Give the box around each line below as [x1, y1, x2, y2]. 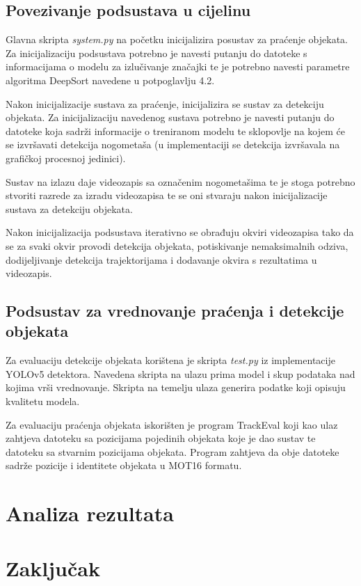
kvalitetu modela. [6, 394, 80, 409]
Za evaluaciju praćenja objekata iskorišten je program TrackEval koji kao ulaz [6, 417, 338, 431]
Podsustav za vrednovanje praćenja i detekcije [6, 300, 344, 322]
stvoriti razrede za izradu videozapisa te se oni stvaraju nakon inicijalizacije [6, 188, 328, 203]
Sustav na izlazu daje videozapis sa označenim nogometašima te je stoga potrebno [6, 174, 355, 189]
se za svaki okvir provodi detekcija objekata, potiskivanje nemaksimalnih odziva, [6, 238, 348, 253]
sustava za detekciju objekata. [6, 201, 133, 216]
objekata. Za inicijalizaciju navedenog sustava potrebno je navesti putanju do [6, 110, 335, 125]
